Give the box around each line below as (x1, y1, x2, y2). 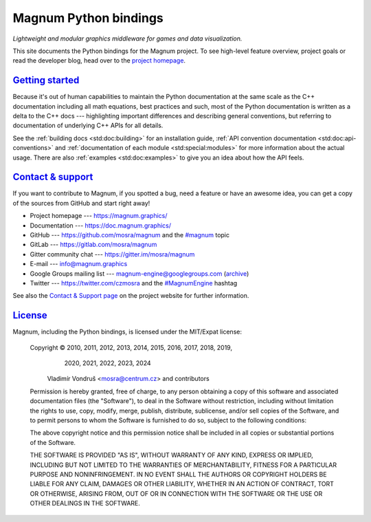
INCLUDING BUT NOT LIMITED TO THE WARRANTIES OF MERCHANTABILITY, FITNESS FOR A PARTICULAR (30, 461, 337, 469)
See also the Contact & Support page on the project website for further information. (12, 292, 249, 300)
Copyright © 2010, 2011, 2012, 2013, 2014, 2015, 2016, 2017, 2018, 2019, (30, 343, 233, 351)
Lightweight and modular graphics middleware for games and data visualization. (12, 34, 243, 43)
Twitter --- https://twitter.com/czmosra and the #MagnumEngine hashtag (30, 279, 238, 287)
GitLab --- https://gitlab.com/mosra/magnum (30, 241, 157, 249)
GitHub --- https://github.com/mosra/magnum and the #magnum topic (30, 231, 230, 239)
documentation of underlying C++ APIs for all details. (12, 121, 164, 130)
